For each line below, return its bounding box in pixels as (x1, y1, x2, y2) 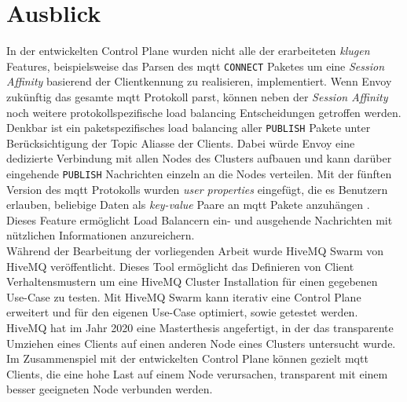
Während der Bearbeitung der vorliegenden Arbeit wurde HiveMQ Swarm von (6, 243, 384, 259)
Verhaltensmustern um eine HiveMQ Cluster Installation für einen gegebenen (6, 273, 378, 290)
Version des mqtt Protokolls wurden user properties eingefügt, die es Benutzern (6, 181, 388, 197)
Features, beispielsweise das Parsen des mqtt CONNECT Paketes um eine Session (6, 57, 385, 74)
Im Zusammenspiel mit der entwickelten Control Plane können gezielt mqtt (6, 350, 368, 367)
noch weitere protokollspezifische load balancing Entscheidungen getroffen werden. (6, 104, 401, 120)
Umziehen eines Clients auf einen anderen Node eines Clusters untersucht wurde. (6, 334, 396, 351)
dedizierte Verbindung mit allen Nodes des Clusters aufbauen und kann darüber (6, 150, 392, 166)
